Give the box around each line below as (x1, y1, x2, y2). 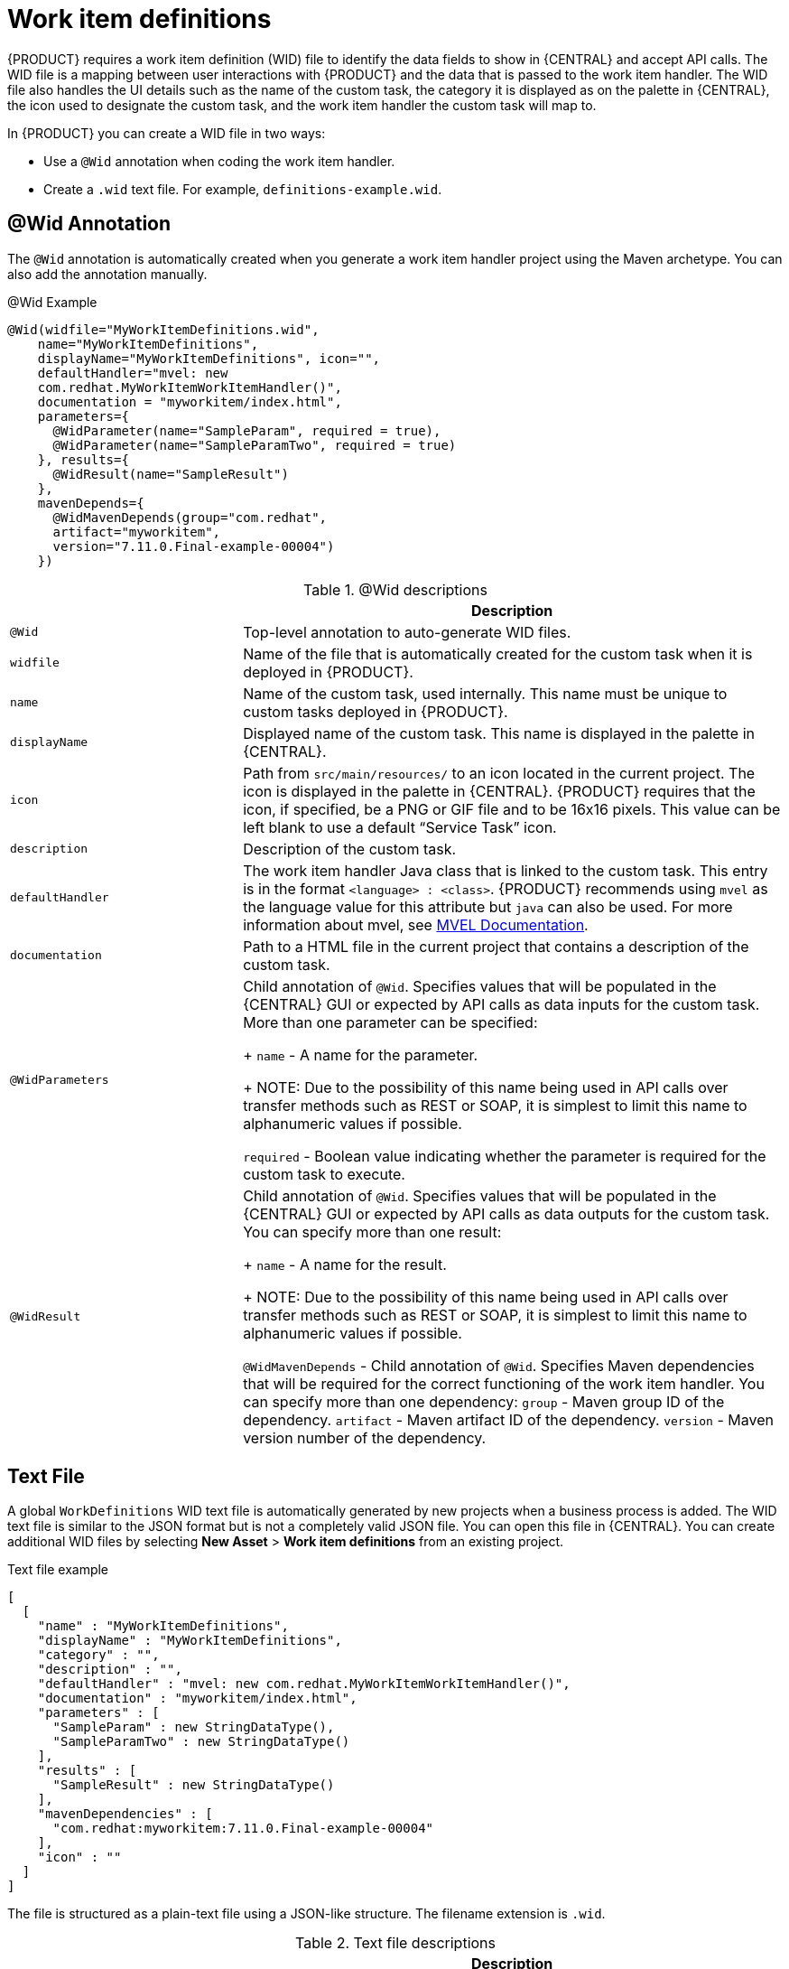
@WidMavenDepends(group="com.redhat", (52, 509, 328, 525)
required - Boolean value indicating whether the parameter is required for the (243, 1146, 766, 1165)
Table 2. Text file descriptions (295, 1934, 496, 1953)
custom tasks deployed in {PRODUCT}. (243, 702, 508, 721)
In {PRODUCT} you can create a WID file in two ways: (7, 125, 326, 141)
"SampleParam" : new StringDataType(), (52, 1720, 335, 1735)
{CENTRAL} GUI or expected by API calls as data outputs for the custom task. (243, 1204, 770, 1223)
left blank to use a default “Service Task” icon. (243, 817, 557, 836)
